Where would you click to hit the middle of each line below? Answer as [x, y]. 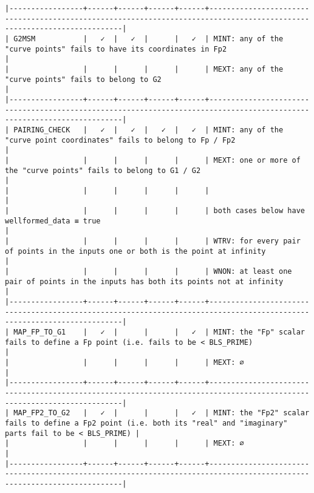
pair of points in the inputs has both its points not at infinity [144, 281]
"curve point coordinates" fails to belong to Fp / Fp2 [120, 140]
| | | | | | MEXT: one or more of [153, 160]
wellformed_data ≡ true [53, 221]
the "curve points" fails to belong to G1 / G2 [103, 170]
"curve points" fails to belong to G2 [83, 79]
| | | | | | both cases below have [155, 211]
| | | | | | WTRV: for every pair [153, 241]
